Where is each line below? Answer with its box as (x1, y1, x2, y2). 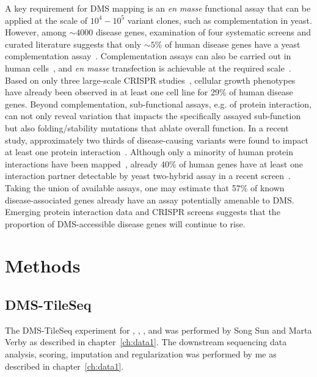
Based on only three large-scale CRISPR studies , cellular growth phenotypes (5, 73, 296, 86)
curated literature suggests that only (5, 37, 142, 50)
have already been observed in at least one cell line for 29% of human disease (5, 86, 293, 98)
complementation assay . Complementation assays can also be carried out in (5, 49, 291, 62)
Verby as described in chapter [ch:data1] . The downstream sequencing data (5, 335, 287, 348)
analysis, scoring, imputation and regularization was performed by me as (5, 348, 277, 361)
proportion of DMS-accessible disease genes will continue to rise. (5, 217, 246, 230)
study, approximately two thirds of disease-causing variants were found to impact (5, 133, 308, 146)
